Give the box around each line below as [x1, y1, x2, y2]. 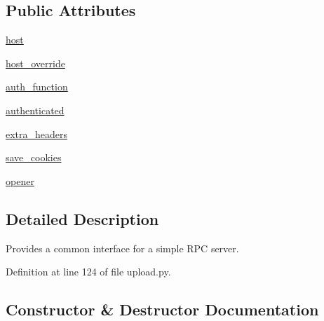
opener [6, 173, 34, 188]
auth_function [6, 79, 68, 94]
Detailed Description [6, 207, 159, 229]
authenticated [6, 102, 65, 117]
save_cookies [6, 150, 62, 165]
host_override [6, 55, 65, 70]
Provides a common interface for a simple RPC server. [6, 240, 239, 255]
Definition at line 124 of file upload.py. [6, 264, 171, 279]
